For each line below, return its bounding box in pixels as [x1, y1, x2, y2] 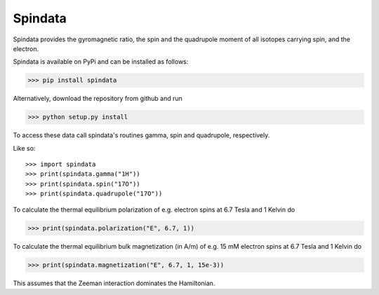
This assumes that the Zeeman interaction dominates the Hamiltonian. [13, 279, 215, 287]
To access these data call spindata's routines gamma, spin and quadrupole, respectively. [13, 131, 270, 139]
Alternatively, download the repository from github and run [13, 95, 182, 103]
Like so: [13, 144, 36, 152]
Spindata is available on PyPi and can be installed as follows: [13, 57, 189, 66]
